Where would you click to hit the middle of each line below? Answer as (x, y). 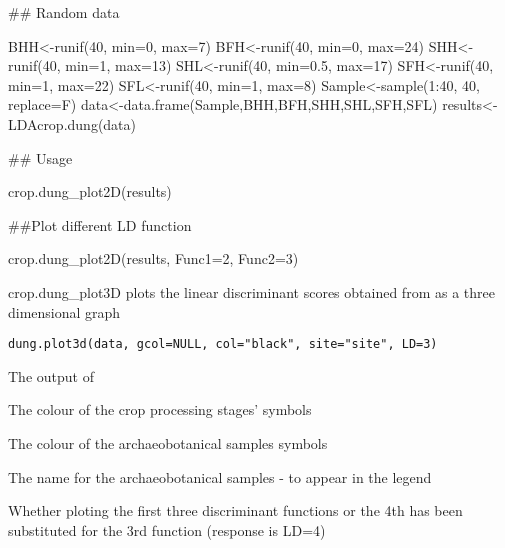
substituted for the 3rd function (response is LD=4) (167, 529)
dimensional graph (64, 311)
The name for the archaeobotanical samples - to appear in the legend (220, 476)
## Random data (64, 12)
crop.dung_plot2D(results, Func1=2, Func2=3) (153, 258)
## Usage (40, 157)
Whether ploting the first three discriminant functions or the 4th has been (235, 510)
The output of (51, 375)
